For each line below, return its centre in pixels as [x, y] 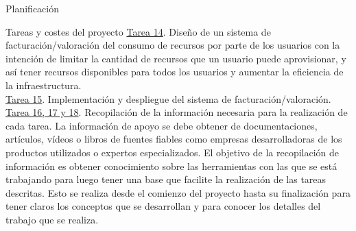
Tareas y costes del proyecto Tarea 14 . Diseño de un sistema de [138, 31]
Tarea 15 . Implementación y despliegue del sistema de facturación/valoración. [168, 98]
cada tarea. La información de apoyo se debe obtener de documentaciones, [162, 125]
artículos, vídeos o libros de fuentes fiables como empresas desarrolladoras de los [174, 139]
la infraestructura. [44, 85]
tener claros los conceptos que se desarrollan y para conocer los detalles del [163, 206]
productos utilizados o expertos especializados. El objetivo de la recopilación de [173, 152]
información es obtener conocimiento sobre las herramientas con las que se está [171, 166]
